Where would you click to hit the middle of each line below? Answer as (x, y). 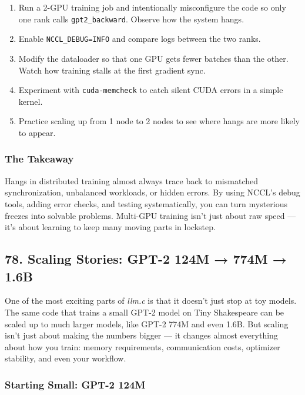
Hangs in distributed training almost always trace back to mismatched (131, 180)
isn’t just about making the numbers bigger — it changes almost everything (141, 335)
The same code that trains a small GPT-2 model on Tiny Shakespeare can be (145, 312)
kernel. (31, 101)
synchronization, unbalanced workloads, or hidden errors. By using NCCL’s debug (152, 192)
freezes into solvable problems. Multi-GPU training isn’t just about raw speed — (150, 215)
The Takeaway (39, 159)
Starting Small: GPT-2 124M (75, 384)
